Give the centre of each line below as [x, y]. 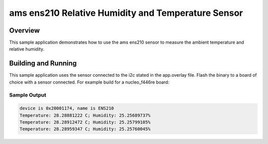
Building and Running [43, 64]
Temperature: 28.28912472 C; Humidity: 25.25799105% [85, 122]
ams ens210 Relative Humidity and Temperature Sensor [126, 13]
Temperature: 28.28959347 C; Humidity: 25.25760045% [85, 129]
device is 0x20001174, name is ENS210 [67, 108]
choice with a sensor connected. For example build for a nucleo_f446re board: [89, 82]
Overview [25, 30]
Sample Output [28, 95]
